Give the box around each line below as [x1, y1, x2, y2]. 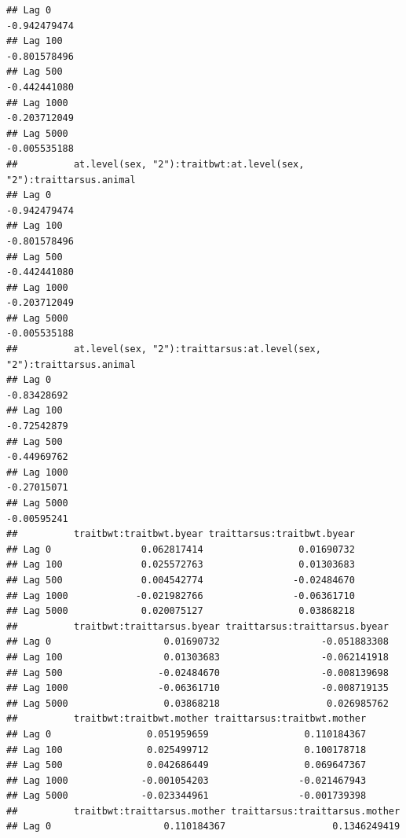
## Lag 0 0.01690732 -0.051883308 [6, 636, 389, 648]
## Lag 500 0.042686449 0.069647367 [6, 759, 367, 771]
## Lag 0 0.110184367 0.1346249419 [6, 821, 401, 832]
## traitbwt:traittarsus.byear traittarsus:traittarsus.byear [6, 620, 389, 632]
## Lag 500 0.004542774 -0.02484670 [6, 574, 355, 586]
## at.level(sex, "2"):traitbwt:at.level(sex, [6, 158, 305, 170]
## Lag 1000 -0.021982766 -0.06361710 [6, 590, 355, 601]
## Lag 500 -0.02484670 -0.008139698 [6, 667, 389, 678]
